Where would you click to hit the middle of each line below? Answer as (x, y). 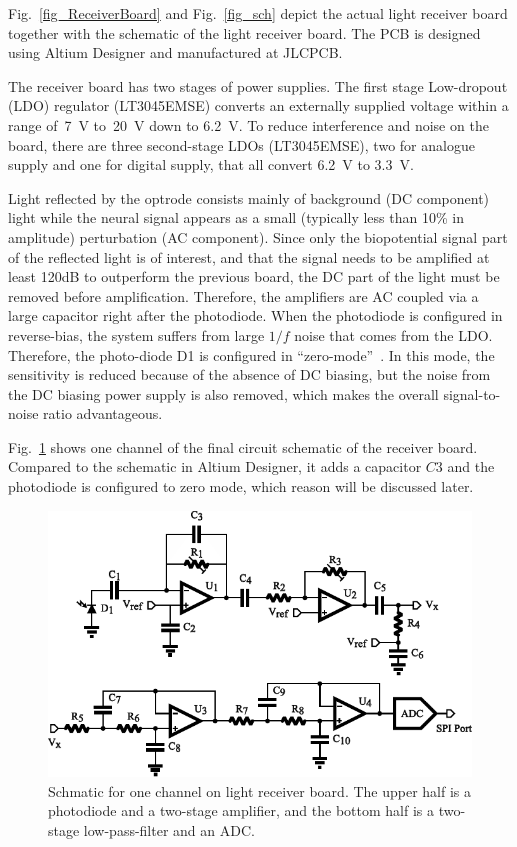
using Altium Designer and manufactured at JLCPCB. (175, 52)
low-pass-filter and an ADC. (169, 829)
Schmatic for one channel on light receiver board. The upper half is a (260, 790)
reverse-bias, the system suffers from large (136, 334)
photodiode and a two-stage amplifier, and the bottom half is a (241, 810)
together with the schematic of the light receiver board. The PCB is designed (244, 32)
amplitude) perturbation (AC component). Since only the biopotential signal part (258, 236)
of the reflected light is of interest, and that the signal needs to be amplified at (249, 256)
